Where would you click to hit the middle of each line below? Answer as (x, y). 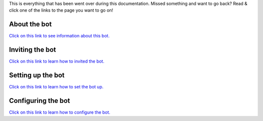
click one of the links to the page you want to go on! (61, 10)
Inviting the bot (32, 50)
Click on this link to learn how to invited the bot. (57, 61)
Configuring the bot (39, 100)
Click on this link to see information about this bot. (59, 36)
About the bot (30, 24)
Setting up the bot (37, 75)
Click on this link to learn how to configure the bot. (60, 112)
